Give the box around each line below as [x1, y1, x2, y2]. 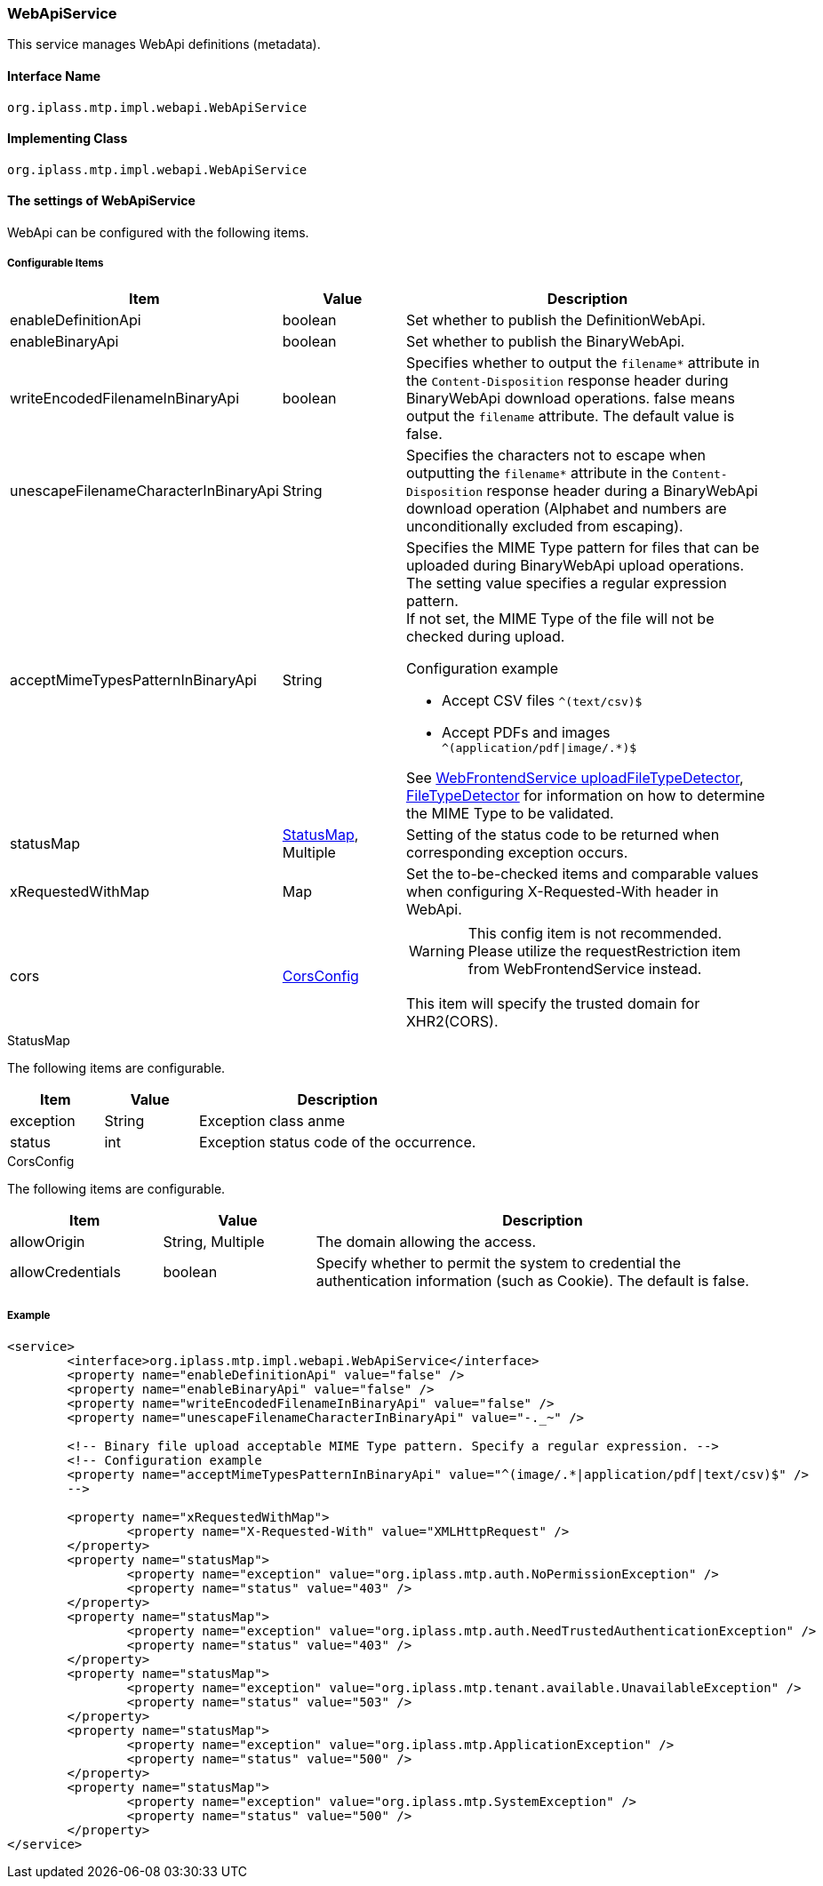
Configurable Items [7, 257, 104, 270]
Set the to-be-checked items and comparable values [405, 864, 759, 883]
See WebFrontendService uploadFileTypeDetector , [405, 768, 744, 787]
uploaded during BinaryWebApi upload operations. [405, 555, 745, 574]
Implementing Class [7, 131, 128, 147]
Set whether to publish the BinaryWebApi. [405, 332, 685, 350]
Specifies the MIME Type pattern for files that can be [405, 538, 760, 556]
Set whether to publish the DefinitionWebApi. [405, 310, 706, 329]
